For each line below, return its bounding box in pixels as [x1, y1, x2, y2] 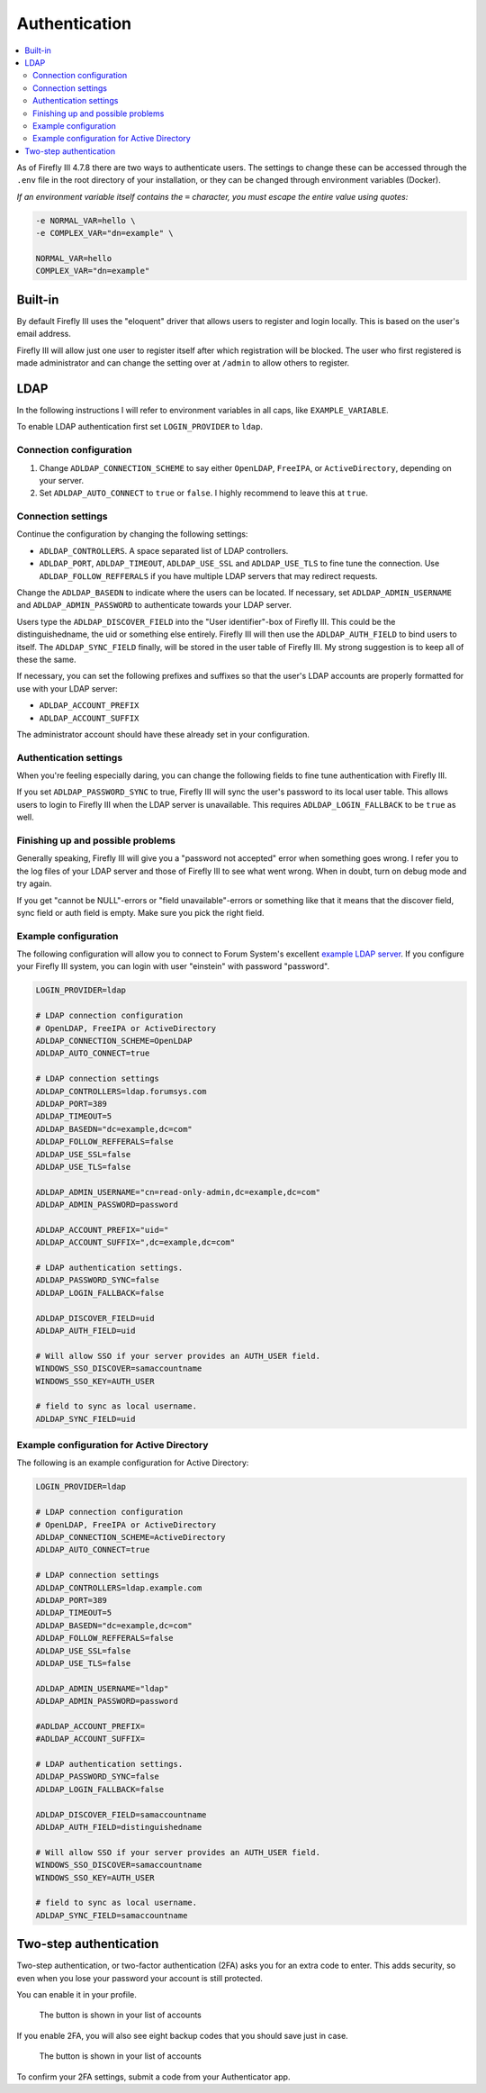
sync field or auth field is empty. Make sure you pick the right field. [16, 907, 265, 918]
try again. [16, 878, 52, 889]
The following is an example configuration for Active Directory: [16, 1457, 249, 1468]
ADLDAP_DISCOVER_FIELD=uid [35, 1313, 155, 1323]
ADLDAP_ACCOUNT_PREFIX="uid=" [35, 1225, 169, 1235]
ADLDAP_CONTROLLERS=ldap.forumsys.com [35, 1086, 207, 1096]
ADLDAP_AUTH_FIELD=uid [35, 1325, 136, 1336]
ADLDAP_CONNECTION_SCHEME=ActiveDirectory [35, 1532, 226, 1542]
